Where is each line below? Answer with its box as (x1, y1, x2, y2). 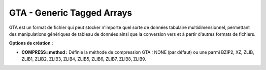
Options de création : (9, 40, 53, 46)
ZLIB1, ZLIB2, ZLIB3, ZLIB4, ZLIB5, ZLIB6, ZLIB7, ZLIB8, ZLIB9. (21, 56, 146, 62)
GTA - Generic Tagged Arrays (9, 7, 133, 18)
